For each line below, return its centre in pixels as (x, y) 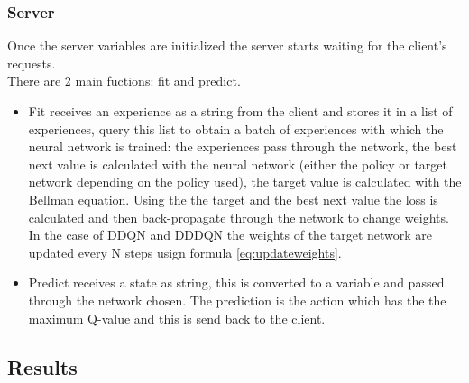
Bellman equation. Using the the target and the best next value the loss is (233, 199)
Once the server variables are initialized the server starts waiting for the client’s (227, 46)
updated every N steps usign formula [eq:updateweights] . (185, 252)
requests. (32, 63)
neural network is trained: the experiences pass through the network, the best (243, 146)
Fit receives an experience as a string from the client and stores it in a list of (240, 111)
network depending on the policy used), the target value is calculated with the (245, 182)
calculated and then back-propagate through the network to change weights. (239, 217)
